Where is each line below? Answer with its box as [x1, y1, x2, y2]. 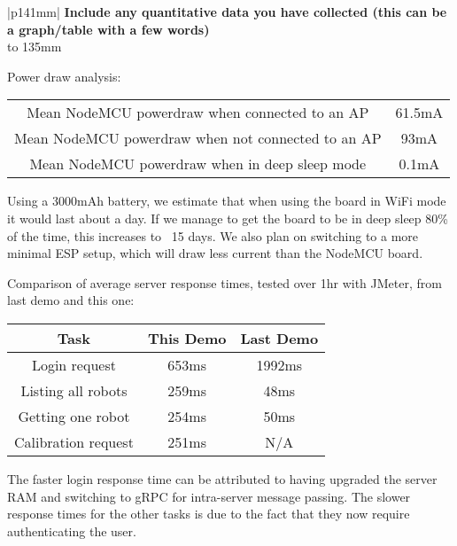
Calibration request [14, 431, 134, 452]
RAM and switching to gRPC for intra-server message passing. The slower [7, 487, 411, 505]
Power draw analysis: [7, 66, 121, 85]
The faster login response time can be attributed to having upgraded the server [7, 469, 438, 487]
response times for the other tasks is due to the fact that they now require [7, 504, 410, 523]
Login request [31, 354, 116, 375]
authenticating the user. [7, 521, 136, 540]
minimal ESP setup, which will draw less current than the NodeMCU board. [7, 244, 423, 262]
